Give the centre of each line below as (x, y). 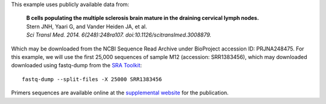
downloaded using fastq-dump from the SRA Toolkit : (76, 66)
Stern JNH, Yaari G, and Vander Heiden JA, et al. (87, 26)
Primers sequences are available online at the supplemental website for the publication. (120, 93)
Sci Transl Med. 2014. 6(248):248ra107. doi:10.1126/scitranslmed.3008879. (119, 35)
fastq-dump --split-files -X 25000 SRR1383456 (92, 79)
